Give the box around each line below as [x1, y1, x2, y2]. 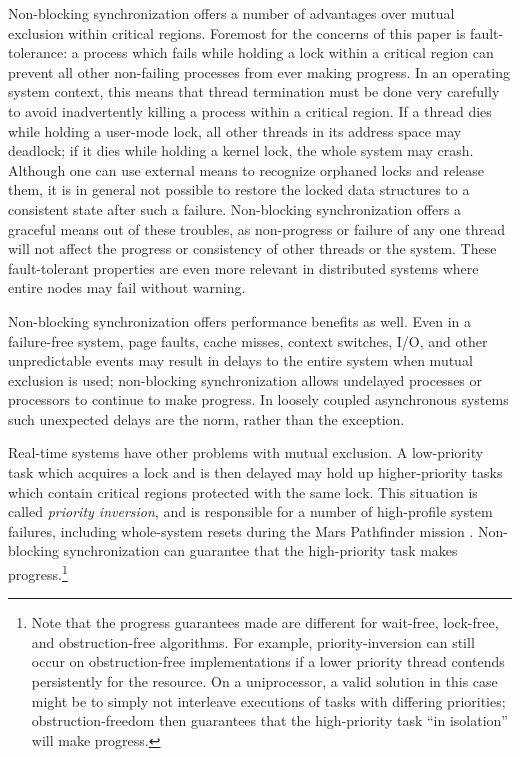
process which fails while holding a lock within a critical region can [83, 42, 494, 63]
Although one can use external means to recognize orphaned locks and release [8, 159, 485, 180]
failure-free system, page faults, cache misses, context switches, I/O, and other [8, 330, 488, 351]
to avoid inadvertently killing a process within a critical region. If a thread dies [8, 100, 492, 121]
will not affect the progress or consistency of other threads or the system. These [8, 238, 497, 259]
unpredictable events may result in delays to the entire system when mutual [8, 350, 473, 371]
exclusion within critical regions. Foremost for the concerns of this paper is [8, 22, 466, 43]
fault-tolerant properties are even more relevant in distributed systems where [8, 257, 479, 278]
